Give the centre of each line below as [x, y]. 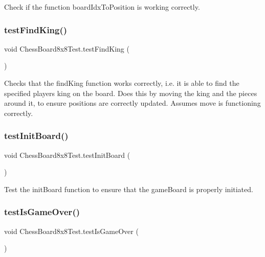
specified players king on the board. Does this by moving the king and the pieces [131, 93]
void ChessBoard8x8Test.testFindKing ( [67, 48]
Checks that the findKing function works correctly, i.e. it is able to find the [122, 83]
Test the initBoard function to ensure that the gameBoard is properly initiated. [129, 189]
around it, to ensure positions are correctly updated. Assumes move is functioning [132, 103]
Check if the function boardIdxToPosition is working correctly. [102, 7]
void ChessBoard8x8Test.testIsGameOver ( [71, 231]
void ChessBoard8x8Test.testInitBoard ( [67, 155]
